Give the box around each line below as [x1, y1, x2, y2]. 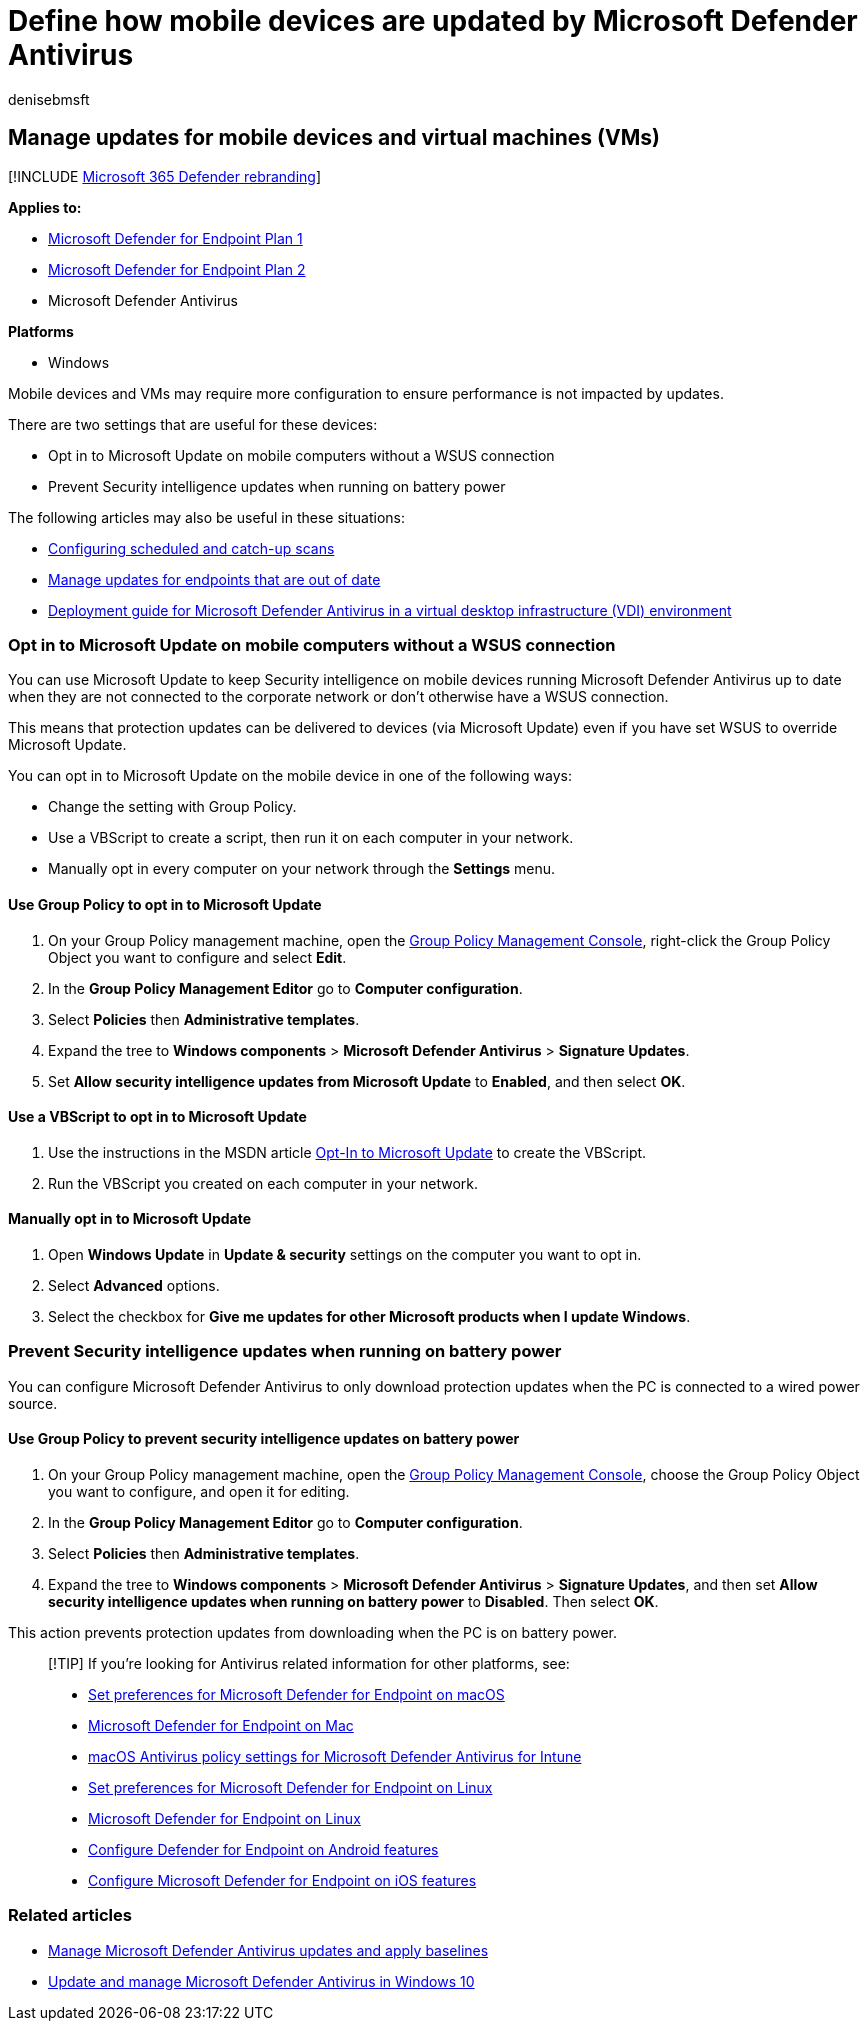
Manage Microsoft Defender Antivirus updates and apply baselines [48, 1941, 489, 1959]
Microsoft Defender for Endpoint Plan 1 [48, 229, 303, 247]
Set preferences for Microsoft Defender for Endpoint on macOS [88, 1685, 505, 1703]
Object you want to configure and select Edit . [48, 948, 347, 966]
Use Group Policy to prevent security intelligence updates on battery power [8, 1430, 520, 1448]
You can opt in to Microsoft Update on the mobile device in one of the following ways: [8, 767, 573, 785]
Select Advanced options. [48, 1277, 220, 1294]
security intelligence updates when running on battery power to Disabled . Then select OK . [48, 1592, 659, 1610]
